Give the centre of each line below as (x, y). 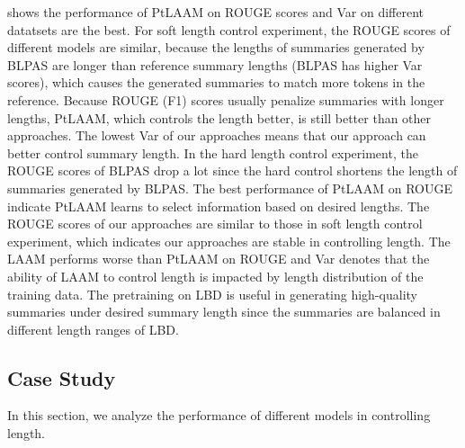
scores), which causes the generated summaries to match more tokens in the (216, 82)
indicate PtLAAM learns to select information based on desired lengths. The (219, 206)
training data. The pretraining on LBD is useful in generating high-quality (212, 294)
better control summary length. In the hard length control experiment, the (213, 152)
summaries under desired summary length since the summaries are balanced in (224, 312)
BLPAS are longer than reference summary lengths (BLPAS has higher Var (215, 64)
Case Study (62, 377)
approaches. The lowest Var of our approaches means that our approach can (217, 135)
